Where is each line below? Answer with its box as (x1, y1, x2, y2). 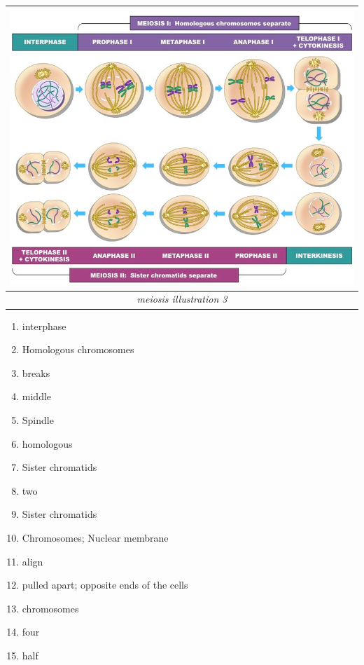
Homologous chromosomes (22, 342, 134, 357)
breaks (22, 365, 50, 380)
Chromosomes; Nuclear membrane (22, 530, 169, 544)
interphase (22, 318, 66, 333)
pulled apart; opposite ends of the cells (22, 577, 188, 592)
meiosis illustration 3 (136, 292, 227, 306)
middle (22, 389, 52, 404)
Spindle (22, 412, 54, 427)
